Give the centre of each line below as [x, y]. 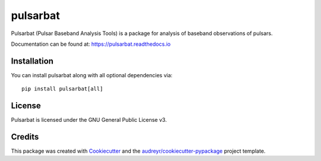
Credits [25, 137]
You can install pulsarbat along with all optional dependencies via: [92, 75]
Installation [32, 61]
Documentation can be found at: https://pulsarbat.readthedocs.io [91, 44]
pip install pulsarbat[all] [62, 89]
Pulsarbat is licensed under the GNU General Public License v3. [89, 120]
